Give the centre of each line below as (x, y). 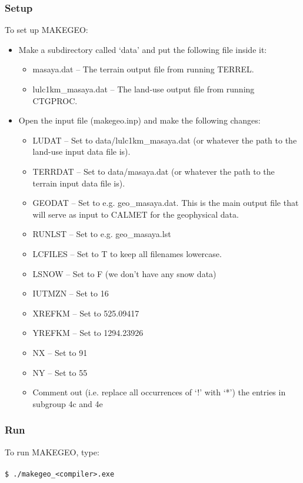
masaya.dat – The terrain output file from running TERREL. (143, 69)
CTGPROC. (55, 100)
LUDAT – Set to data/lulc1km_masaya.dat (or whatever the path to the (165, 140)
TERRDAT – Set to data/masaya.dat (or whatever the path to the (154, 171)
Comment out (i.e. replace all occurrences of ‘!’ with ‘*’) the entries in (159, 392)
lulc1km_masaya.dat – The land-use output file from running (144, 89)
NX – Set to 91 (60, 352)
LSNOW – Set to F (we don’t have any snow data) (124, 273)
